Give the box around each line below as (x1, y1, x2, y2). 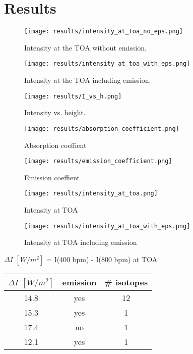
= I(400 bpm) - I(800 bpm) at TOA (46, 254, 158, 264)
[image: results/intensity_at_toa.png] (24, 190, 158, 197)
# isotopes (104, 276, 148, 288)
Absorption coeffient (24, 139, 87, 150)
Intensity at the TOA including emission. (24, 75, 151, 85)
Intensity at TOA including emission (24, 237, 137, 247)
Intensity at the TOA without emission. (24, 42, 147, 53)
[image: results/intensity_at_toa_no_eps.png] (24, 28, 183, 35)
